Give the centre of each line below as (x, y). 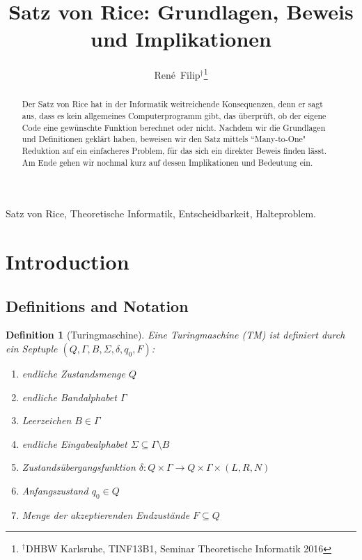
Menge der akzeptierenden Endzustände (106, 514)
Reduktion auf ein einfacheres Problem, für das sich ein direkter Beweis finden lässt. (174, 150)
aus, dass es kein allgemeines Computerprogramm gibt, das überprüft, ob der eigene (174, 116)
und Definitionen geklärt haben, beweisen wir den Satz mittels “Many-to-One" (164, 139)
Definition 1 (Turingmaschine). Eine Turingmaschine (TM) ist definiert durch (175, 335)
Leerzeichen (47, 420)
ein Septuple (32, 349)
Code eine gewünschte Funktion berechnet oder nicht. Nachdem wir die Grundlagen (174, 127)
